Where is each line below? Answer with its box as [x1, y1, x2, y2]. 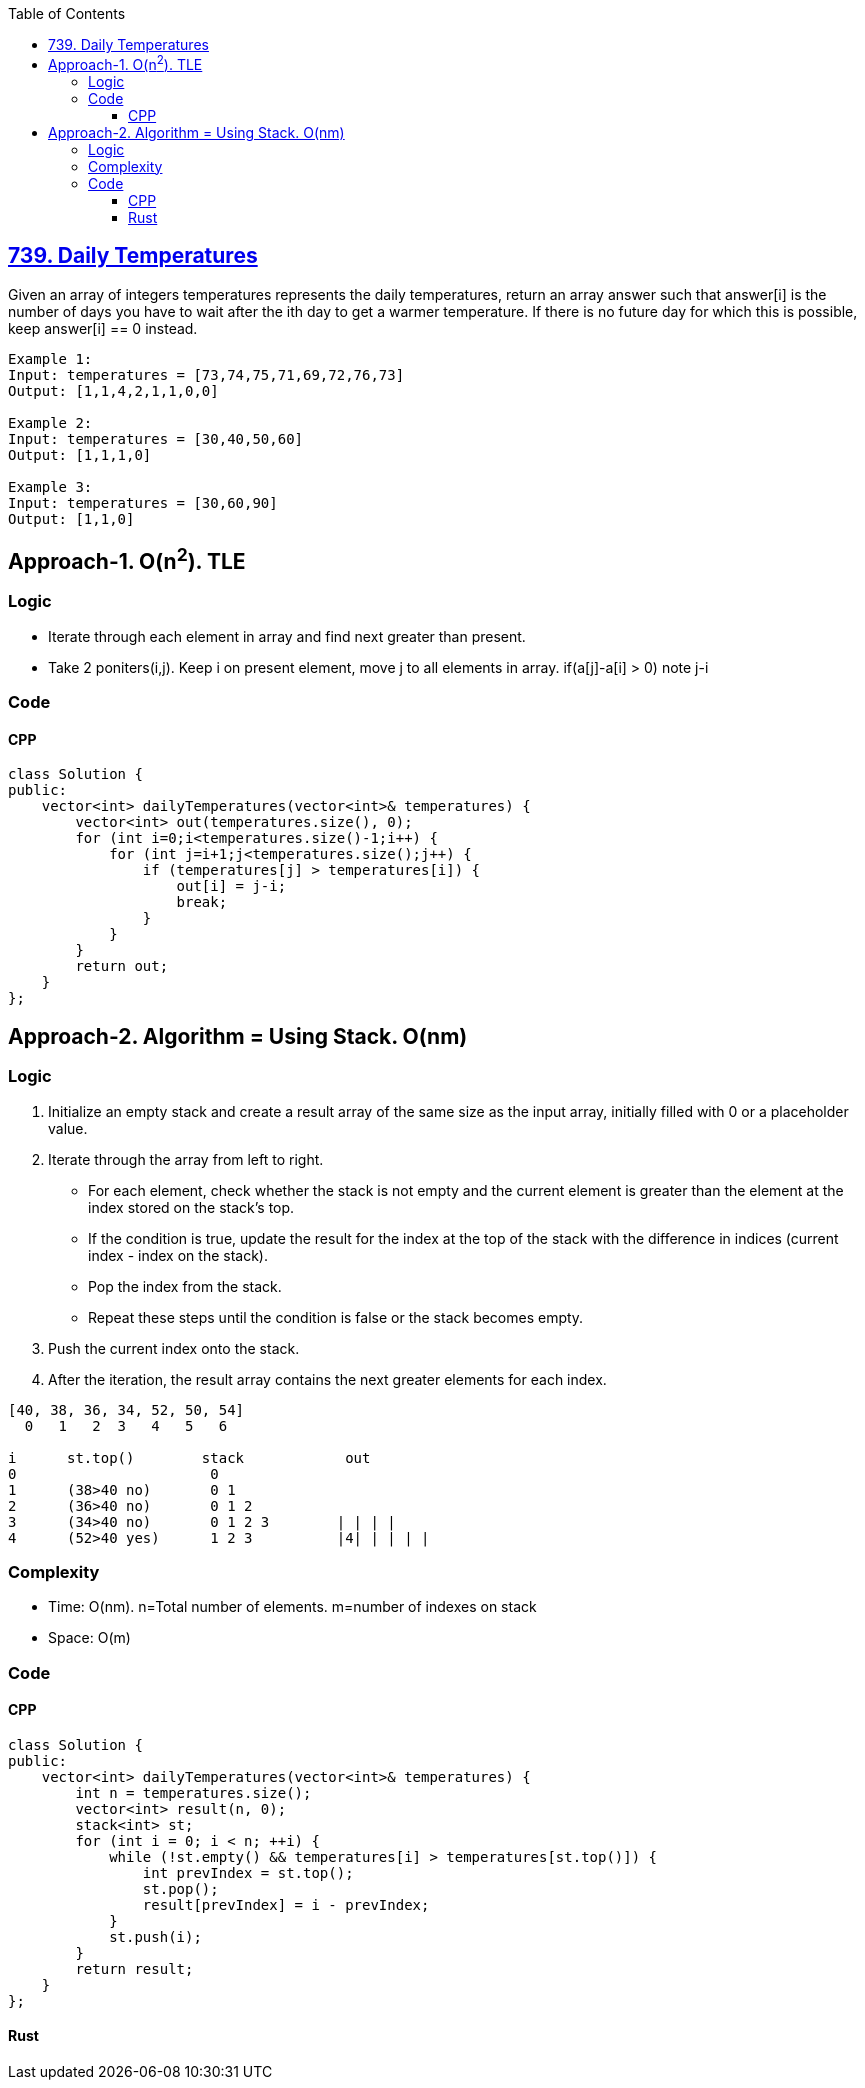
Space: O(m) [48, 1629, 131, 1647]
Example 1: [8, 350, 93, 367]
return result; [75, 1960, 194, 1977]
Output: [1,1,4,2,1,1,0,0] [8, 382, 219, 399]
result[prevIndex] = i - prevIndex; [142, 1896, 430, 1913]
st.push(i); [109, 1928, 202, 1945]
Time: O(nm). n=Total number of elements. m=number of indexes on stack [48, 1598, 537, 1616]
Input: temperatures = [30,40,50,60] [8, 430, 304, 447]
